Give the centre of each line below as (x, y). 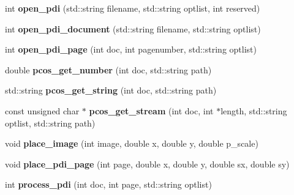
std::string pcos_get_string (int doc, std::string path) (111, 90)
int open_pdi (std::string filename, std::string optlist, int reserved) (133, 8)
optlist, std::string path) (50, 123)
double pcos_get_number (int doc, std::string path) (108, 69)
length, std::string (254, 110)
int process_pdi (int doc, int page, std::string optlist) (108, 184)
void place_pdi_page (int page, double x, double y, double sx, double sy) (147, 164)
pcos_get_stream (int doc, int (151, 110)
